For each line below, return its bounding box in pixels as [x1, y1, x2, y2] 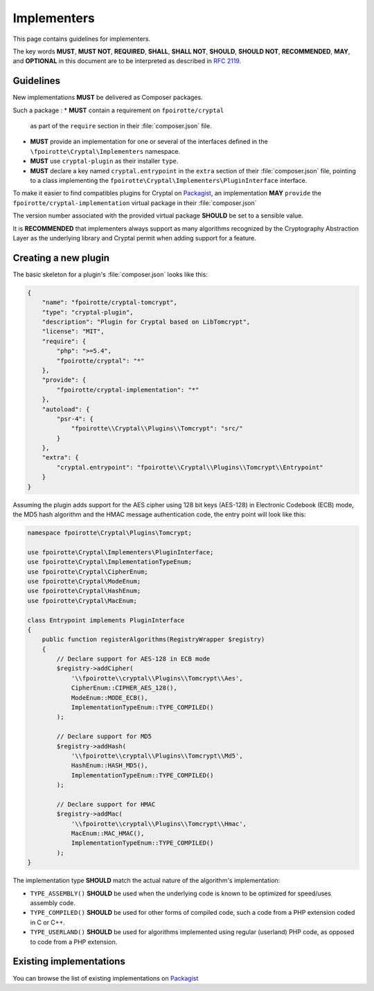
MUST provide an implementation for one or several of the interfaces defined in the [30, 137, 268, 146]
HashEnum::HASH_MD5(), [71, 762, 148, 769]
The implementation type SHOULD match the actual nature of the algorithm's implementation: [12, 877, 280, 885]
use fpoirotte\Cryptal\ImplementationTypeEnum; [27, 558, 192, 566]
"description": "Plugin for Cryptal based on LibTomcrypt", [42, 317, 251, 326]
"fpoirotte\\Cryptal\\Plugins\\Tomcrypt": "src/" [71, 425, 243, 432]
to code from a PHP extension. [30, 938, 118, 946]
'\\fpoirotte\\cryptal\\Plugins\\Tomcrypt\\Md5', [71, 752, 243, 760]
